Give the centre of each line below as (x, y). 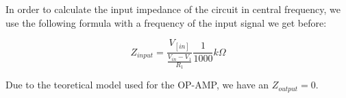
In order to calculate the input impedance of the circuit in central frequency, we (173, 9)
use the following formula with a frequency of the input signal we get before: (166, 22)
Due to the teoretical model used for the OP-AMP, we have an (137, 85)
